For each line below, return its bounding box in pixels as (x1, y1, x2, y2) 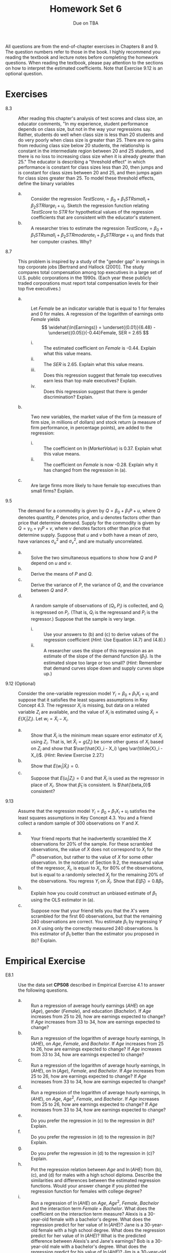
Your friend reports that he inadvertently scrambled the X (31, 835, 152, 841)
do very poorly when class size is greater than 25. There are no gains (18, 136, 164, 143)
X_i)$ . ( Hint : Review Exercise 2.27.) (31, 752, 105, 758)
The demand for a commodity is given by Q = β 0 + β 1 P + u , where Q (18, 508, 161, 515)
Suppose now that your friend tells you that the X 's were (31, 907, 150, 914)
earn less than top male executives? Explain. (43, 378, 137, 384)
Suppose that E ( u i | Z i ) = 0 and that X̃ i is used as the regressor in (31, 775, 164, 782)
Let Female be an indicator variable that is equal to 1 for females (31, 305, 165, 312)
